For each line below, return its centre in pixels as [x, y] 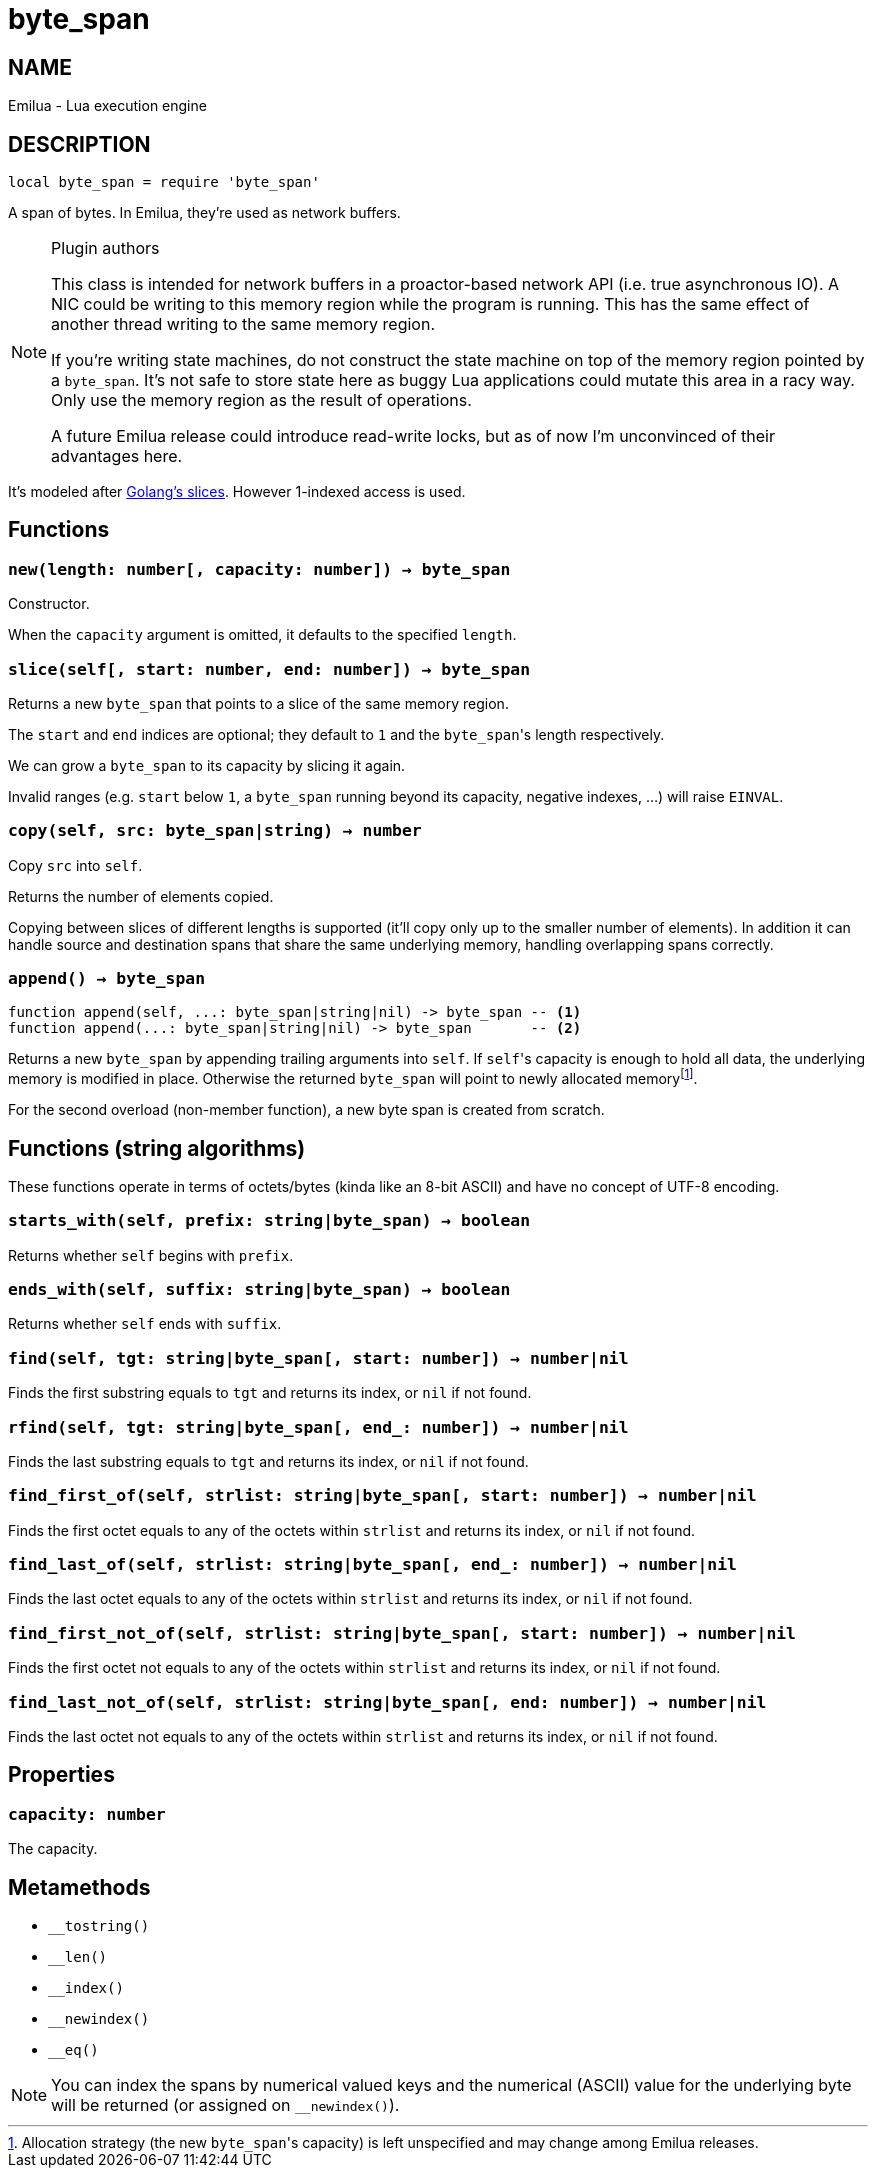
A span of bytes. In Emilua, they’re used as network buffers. [204, 213]
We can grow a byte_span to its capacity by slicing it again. [207, 765]
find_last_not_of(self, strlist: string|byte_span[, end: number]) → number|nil [387, 1702]
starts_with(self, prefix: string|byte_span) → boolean [269, 1221]
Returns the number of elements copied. [141, 896]
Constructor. [49, 604]
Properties [61, 1775]
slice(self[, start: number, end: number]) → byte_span [269, 669]
